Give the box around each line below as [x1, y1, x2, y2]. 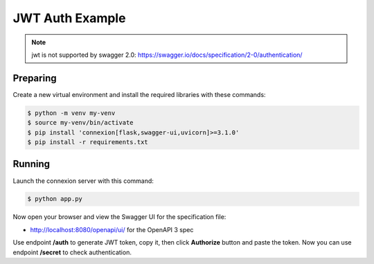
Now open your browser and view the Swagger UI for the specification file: [12, 213, 226, 221]
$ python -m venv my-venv [27, 109, 116, 117]
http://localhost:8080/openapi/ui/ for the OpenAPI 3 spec [30, 225, 194, 234]
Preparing [12, 72, 57, 84]
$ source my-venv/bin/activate [27, 118, 134, 127]
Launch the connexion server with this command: [12, 177, 154, 185]
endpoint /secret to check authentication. [12, 248, 132, 256]
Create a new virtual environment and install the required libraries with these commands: [12, 90, 266, 98]
